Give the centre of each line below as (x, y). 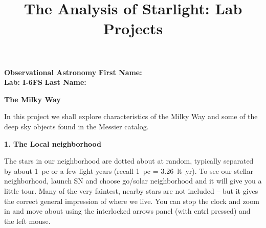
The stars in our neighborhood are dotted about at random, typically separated (129, 161)
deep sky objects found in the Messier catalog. (76, 126)
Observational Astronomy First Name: (73, 72)
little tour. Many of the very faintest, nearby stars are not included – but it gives (131, 190)
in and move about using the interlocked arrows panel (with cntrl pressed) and (127, 211)
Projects (133, 28)
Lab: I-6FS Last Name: (45, 82)
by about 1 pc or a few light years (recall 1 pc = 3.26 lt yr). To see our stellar (129, 170)
